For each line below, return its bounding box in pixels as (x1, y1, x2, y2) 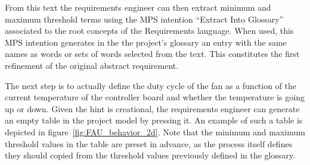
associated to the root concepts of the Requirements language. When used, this (5, 24, 294, 37)
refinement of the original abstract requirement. (5, 59, 179, 71)
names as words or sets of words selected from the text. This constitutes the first (5, 47, 300, 60)
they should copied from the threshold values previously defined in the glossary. (5, 149, 296, 161)
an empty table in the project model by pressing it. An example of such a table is (5, 114, 303, 126)
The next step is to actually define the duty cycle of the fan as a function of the (5, 79, 297, 91)
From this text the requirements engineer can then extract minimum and (5, 1, 271, 13)
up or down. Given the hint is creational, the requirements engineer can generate (5, 102, 300, 115)
